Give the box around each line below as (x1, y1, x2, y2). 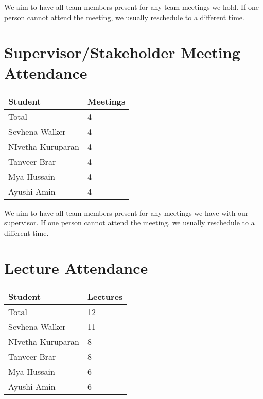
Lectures (87, 290, 123, 303)
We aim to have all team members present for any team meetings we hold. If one (4, 2, 259, 12)
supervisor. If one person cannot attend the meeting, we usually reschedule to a (4, 217, 255, 228)
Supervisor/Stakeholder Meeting (4, 42, 240, 63)
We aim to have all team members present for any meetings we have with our (4, 207, 249, 218)
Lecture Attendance (4, 257, 148, 279)
